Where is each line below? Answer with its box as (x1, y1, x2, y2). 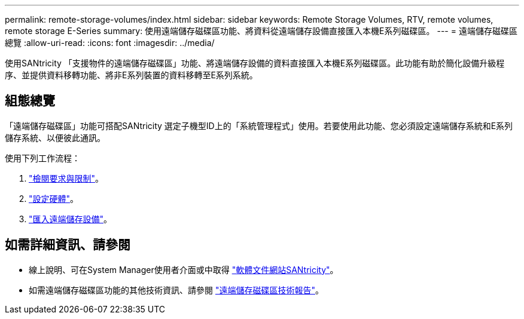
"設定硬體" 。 (29, 193, 79, 204)
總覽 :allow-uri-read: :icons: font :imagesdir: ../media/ (5, 38, 215, 48)
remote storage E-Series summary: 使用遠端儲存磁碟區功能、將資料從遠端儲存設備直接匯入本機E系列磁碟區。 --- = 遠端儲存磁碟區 (5, 26, 517, 36)
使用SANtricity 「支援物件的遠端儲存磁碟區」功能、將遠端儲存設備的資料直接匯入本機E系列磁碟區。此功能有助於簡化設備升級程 (5, 58, 505, 68)
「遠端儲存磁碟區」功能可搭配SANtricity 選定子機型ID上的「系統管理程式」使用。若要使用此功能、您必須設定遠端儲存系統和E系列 (5, 120, 513, 131)
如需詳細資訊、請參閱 (5, 237, 130, 253)
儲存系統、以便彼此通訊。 (5, 132, 105, 143)
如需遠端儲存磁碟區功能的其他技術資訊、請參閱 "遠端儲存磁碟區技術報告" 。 (29, 284, 324, 295)
